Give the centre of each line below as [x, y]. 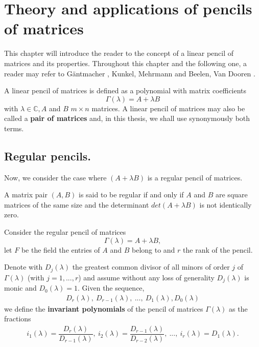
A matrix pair [26, 195]
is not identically [226, 204]
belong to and [153, 249]
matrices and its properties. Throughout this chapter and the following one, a [125, 63]
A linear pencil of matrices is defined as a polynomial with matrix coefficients [125, 90]
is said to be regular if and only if [131, 195]
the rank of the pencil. [218, 249]
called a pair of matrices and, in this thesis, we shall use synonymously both [127, 118]
